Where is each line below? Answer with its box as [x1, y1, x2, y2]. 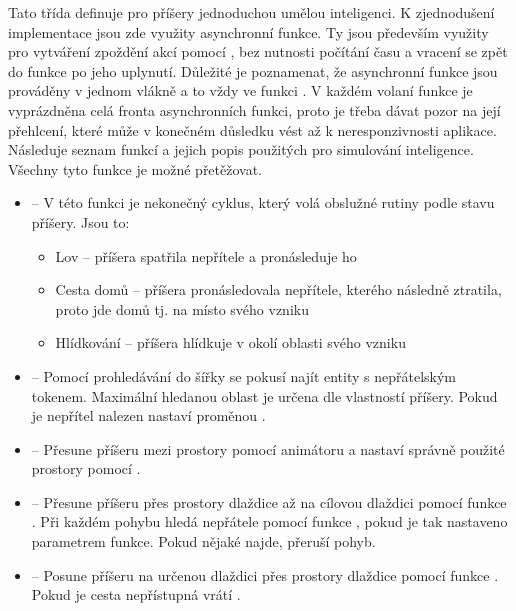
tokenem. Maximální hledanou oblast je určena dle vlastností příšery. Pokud [31, 385, 498, 406]
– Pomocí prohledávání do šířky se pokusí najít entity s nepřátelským [31, 365, 457, 386]
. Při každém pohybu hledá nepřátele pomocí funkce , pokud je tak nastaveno [31, 511, 508, 532]
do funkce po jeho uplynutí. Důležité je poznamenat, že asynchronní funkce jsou [8, 60, 498, 81]
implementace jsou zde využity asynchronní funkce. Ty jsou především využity [8, 21, 489, 42]
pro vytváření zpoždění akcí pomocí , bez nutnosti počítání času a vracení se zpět [8, 41, 508, 62]
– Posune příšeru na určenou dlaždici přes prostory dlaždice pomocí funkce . [31, 564, 499, 585]
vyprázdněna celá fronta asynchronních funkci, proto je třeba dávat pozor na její [8, 99, 501, 120]
